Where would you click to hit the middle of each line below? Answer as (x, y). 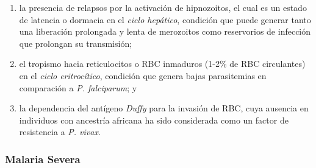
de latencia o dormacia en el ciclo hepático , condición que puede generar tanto (165, 19)
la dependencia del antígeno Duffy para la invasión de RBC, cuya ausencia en (164, 108)
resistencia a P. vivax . (60, 132)
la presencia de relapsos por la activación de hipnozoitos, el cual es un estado (163, 7)
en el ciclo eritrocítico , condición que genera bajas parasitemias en (143, 75)
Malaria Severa (43, 159)
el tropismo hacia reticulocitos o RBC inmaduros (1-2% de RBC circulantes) (162, 64)
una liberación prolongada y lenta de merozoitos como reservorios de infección (165, 31)
